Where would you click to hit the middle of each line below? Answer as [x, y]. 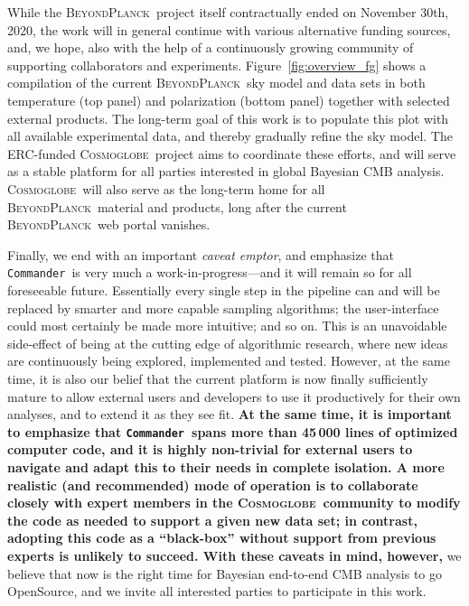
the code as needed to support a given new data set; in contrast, [212, 520]
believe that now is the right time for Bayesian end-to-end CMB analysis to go [225, 573]
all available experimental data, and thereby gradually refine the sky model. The [230, 136]
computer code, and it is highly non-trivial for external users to [210, 449]
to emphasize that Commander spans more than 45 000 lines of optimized [233, 431]
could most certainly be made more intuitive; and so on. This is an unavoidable [227, 326]
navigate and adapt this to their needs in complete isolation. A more [226, 466]
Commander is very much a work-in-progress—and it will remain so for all [210, 272]
